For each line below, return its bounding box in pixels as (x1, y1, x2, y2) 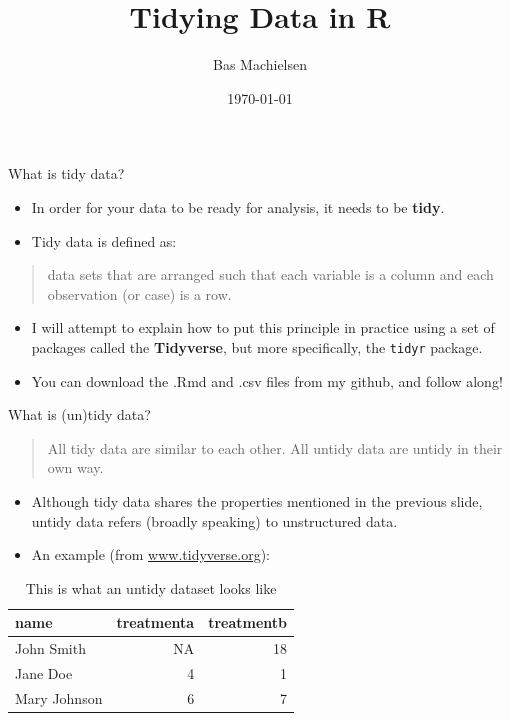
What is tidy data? (8, 163, 125, 184)
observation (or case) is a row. (47, 283, 232, 304)
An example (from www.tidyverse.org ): (31, 544, 270, 565)
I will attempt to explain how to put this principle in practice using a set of (31, 317, 495, 338)
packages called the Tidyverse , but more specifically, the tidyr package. (31, 336, 483, 357)
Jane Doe (15, 662, 73, 683)
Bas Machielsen (212, 54, 308, 75)
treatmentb (208, 612, 288, 633)
